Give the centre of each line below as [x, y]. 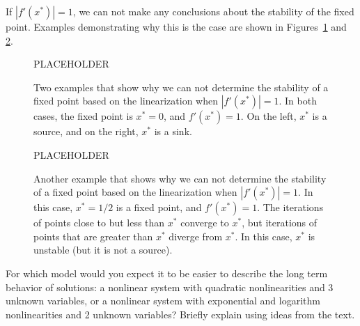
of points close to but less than [99, 223]
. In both [298, 101]
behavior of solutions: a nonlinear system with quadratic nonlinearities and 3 [170, 287]
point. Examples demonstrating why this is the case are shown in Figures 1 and [176, 26]
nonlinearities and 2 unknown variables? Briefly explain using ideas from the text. [180, 314]
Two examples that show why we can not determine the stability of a [181, 87]
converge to [205, 223]
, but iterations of [280, 223]
